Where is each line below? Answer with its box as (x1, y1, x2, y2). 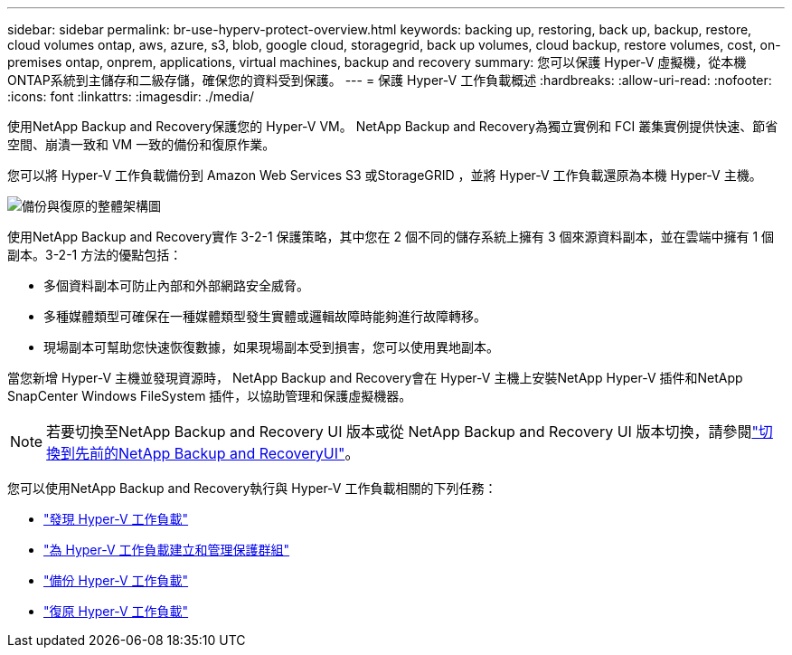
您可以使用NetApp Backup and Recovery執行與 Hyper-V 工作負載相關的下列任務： (7, 480, 497, 496)
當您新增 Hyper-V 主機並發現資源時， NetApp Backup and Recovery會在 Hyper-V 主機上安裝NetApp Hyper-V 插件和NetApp (7, 370, 743, 385)
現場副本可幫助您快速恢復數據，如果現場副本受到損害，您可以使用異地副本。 (43, 339, 499, 355)
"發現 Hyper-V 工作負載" (43, 511, 189, 527)
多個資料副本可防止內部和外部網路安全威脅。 (43, 278, 309, 293)
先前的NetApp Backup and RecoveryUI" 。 (75, 444, 360, 462)
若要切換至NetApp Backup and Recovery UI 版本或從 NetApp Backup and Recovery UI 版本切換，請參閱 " (46, 422, 759, 441)
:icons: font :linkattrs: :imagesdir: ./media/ (7, 89, 255, 104)
